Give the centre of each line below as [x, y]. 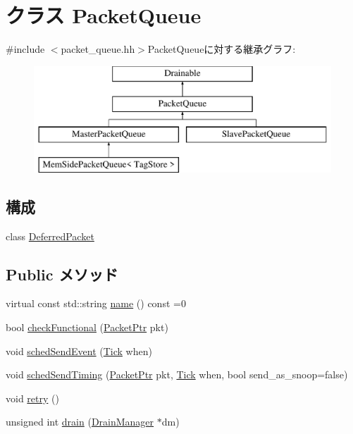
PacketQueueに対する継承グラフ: [222, 49]
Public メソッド [62, 274]
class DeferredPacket [50, 236]
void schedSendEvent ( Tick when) [79, 351]
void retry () [32, 398]
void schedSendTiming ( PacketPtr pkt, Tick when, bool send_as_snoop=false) [177, 374]
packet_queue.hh [98, 49]
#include [25, 49]
